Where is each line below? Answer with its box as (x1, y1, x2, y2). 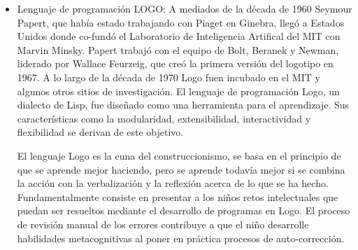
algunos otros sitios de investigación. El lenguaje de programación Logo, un (17, 83, 340, 98)
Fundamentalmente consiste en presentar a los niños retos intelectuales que (17, 189, 338, 204)
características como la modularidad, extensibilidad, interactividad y (17, 111, 311, 125)
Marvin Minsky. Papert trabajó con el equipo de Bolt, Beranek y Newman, (17, 42, 339, 57)
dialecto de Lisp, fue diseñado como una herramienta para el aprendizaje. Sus (17, 97, 350, 112)
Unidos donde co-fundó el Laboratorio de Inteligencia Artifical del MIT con (17, 29, 341, 43)
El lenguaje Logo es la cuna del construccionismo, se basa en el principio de (17, 148, 341, 162)
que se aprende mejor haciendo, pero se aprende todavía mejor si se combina (17, 162, 345, 176)
